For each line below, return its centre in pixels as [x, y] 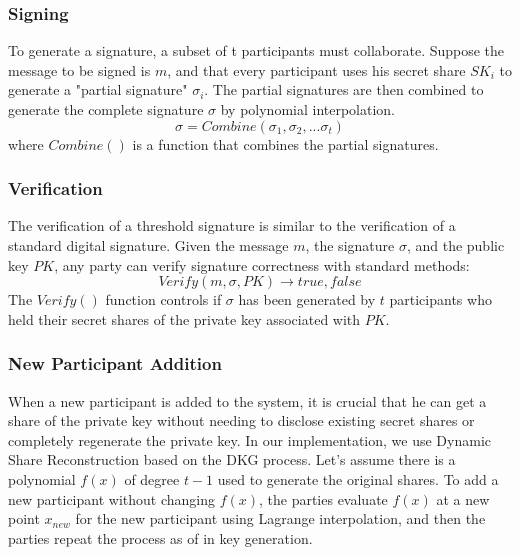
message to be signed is [79, 69]
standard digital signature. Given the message [148, 245]
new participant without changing [111, 498]
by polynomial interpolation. [308, 109]
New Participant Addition [115, 363]
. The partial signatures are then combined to [344, 89]
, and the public [455, 245]
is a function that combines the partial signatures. [285, 143]
